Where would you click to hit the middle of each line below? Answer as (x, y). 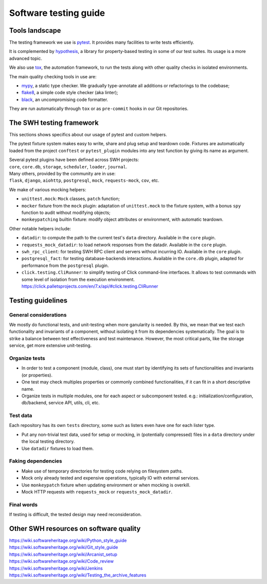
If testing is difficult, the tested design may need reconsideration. (75, 515)
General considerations (38, 315)
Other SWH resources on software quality (75, 528)
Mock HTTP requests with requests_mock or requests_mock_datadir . (97, 492)
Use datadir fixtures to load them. (58, 448)
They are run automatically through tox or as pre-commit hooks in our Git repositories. (99, 108)
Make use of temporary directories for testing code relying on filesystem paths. (102, 471)
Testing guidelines (38, 300)
